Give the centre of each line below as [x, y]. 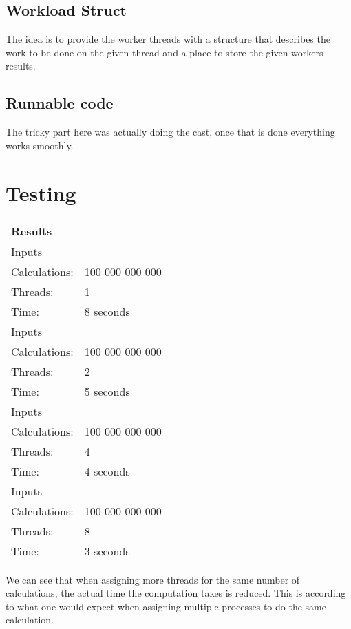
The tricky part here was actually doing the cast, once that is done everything [170, 132]
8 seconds [107, 311]
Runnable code [60, 103]
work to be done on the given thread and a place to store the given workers [164, 52]
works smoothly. [40, 145]
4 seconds [107, 471]
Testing [41, 192]
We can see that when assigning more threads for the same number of [153, 579]
